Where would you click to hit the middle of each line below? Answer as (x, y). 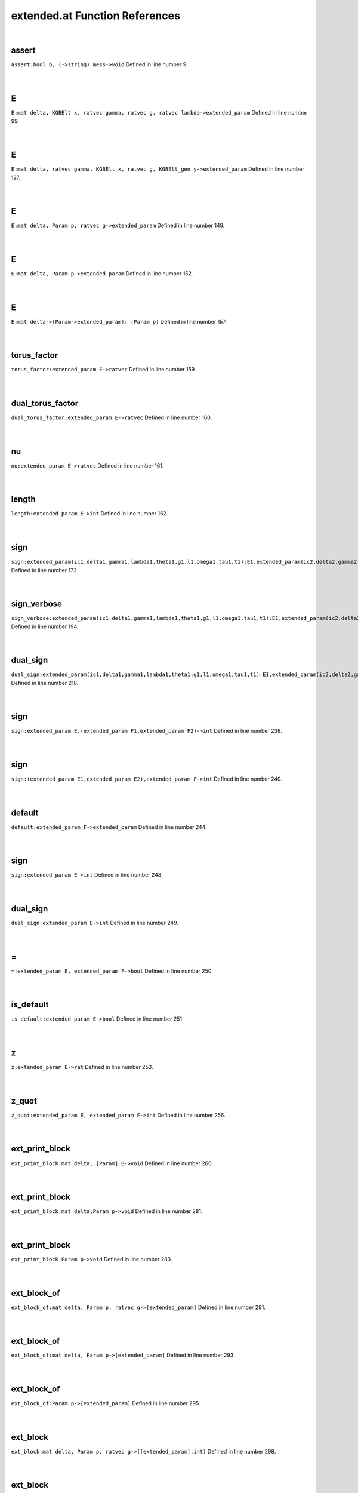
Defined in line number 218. (45, 683)
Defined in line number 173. (45, 570)
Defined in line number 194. (45, 626)
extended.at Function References (95, 16)
